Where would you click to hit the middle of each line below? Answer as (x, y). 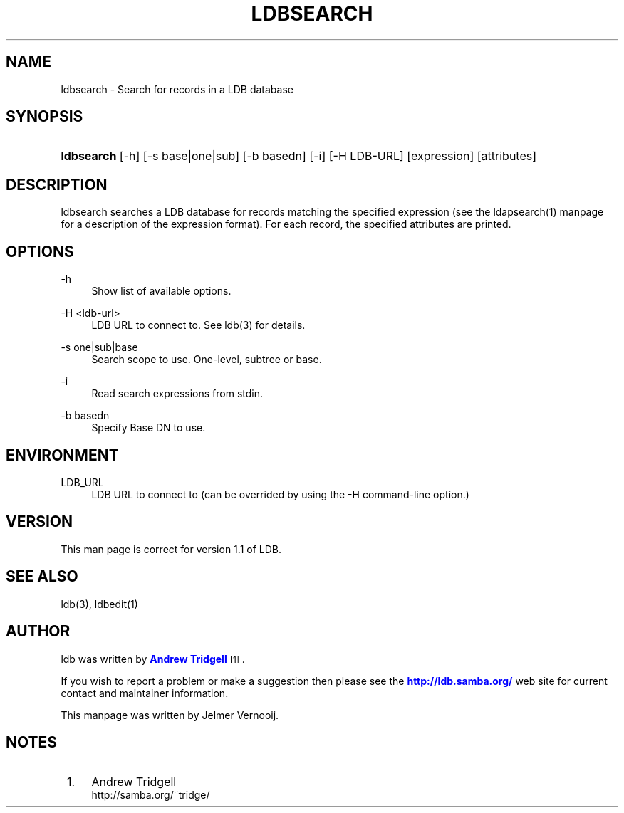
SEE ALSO (42, 577)
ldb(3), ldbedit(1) (99, 604)
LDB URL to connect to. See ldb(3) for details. (198, 325)
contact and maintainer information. (145, 693)
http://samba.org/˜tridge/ (151, 795)
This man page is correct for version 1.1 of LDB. (171, 549)
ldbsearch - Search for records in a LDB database (177, 89)
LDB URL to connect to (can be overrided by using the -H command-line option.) (280, 494)
